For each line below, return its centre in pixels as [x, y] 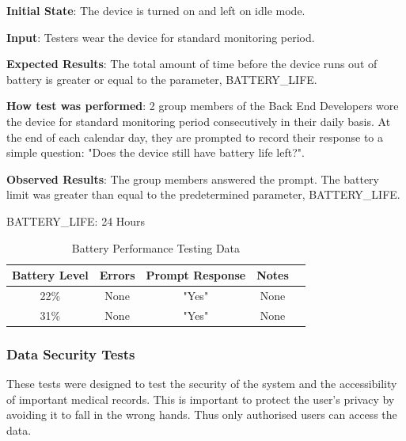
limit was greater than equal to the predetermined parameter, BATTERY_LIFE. [203, 194]
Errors [117, 275]
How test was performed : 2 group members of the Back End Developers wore [203, 106]
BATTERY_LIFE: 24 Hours [76, 220]
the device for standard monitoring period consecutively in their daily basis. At [199, 121]
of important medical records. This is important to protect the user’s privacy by [201, 399]
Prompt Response [196, 275]
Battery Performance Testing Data [156, 247]
